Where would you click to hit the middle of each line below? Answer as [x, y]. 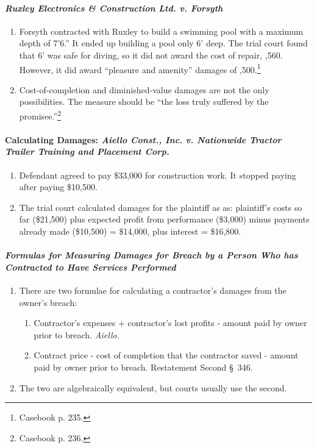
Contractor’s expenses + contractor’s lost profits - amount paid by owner [170, 323]
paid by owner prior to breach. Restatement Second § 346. [143, 367]
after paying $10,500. [58, 187]
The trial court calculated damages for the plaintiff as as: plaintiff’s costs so [161, 207]
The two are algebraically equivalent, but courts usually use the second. [153, 387]
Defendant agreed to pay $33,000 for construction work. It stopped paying [158, 175]
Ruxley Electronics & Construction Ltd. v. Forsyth [114, 8]
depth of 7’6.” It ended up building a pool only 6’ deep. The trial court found [163, 43]
